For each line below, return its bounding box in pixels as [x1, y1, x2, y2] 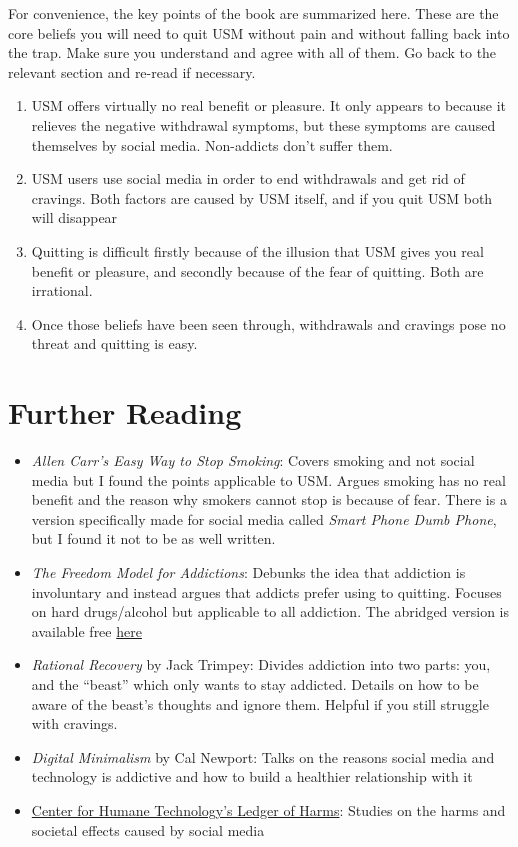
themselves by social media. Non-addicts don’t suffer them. [31, 134, 393, 155]
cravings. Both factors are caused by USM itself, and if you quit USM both [31, 187, 493, 208]
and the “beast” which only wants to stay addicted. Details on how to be [31, 673, 479, 694]
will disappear [31, 207, 118, 228]
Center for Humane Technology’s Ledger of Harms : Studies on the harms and [31, 799, 506, 820]
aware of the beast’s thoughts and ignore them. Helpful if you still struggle [31, 693, 489, 714]
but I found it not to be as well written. [31, 528, 276, 549]
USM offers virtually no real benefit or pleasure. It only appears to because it [31, 95, 507, 116]
